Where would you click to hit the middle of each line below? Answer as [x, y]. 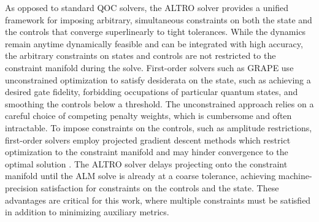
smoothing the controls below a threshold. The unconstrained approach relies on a [159, 103]
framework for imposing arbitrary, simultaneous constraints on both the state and [159, 19]
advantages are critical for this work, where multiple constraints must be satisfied [158, 200]
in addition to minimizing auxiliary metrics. [87, 212]
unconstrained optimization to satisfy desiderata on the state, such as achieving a [158, 79]
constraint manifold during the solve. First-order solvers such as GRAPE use [149, 67]
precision [21, 187]
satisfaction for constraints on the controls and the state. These [160, 187]
